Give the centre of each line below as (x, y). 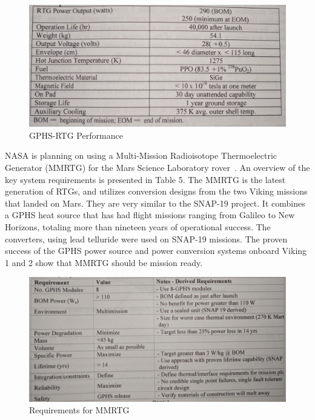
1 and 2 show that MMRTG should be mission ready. (104, 262)
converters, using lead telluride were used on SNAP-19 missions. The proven (146, 238)
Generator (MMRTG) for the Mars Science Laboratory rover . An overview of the (157, 168)
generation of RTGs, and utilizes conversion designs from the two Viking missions (156, 191)
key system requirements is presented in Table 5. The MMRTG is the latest (145, 179)
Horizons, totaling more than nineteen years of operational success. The (138, 226)
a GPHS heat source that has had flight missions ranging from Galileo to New (150, 215)
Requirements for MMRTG (79, 410)
